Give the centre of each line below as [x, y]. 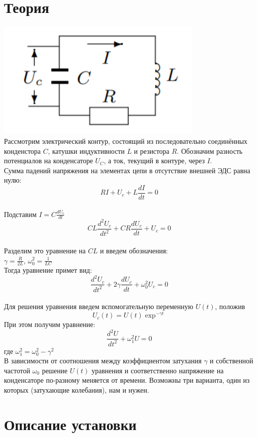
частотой [17, 370]
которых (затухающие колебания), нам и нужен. [77, 390]
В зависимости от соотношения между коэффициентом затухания [103, 361]
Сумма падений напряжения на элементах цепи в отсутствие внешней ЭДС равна [127, 170]
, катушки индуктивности [86, 151]
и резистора [152, 151]
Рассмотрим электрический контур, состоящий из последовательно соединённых [126, 141]
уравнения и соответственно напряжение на [158, 370]
